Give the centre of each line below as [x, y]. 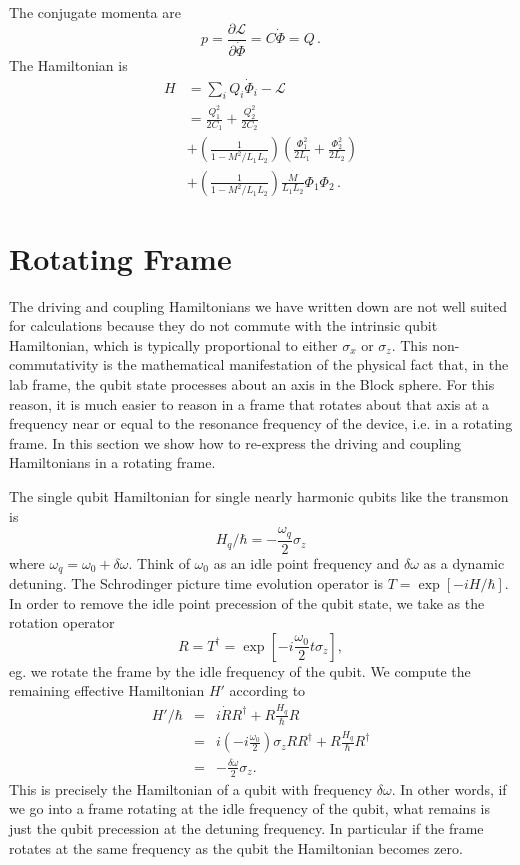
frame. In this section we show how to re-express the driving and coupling [235, 442]
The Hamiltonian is [68, 64]
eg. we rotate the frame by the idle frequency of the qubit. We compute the [240, 670]
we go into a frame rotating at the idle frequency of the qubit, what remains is [249, 808]
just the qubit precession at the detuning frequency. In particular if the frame [246, 827]
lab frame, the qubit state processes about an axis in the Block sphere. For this [252, 384]
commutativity [54, 364]
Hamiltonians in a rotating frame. [112, 462]
